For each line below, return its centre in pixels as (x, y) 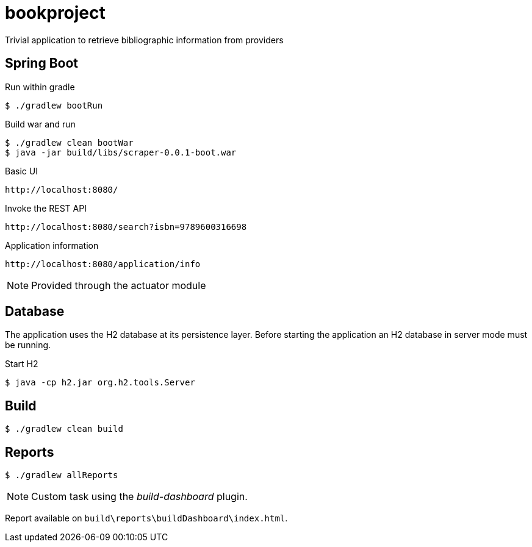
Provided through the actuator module (119, 285)
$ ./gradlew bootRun (54, 105)
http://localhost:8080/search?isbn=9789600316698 (126, 227)
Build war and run (40, 124)
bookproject (55, 13)
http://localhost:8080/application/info (103, 264)
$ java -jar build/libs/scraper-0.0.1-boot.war (121, 152)
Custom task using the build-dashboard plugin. (139, 497)
